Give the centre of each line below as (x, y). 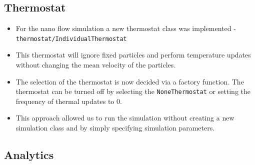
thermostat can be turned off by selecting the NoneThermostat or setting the (133, 91)
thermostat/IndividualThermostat (71, 39)
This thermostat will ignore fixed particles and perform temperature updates (133, 55)
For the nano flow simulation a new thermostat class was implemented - (126, 28)
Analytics (29, 155)
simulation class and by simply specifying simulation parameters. (115, 128)
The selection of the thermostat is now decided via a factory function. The (130, 81)
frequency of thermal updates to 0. (69, 101)
